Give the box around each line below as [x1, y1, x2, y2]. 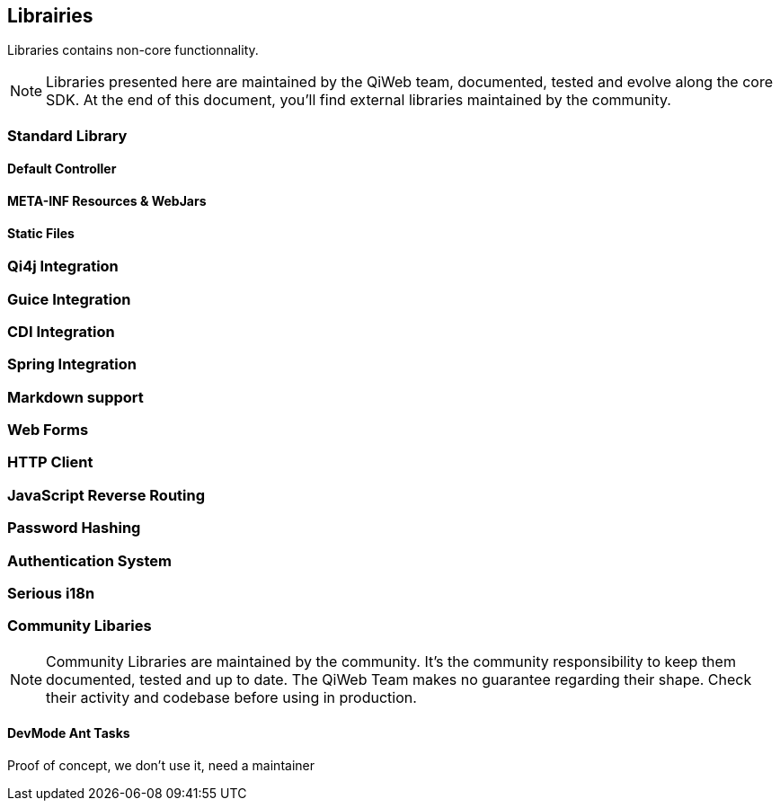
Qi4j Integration [7, 257, 119, 276]
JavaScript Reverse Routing [7, 485, 206, 504]
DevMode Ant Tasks [7, 725, 130, 741]
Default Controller [7, 161, 117, 177]
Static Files [7, 225, 75, 241]
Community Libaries [7, 617, 152, 635]
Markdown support [7, 387, 144, 406]
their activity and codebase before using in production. [46, 688, 417, 706]
